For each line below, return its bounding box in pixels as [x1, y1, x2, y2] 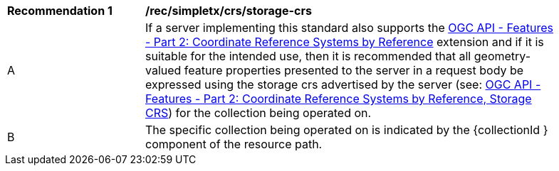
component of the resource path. [145, 137, 323, 151]
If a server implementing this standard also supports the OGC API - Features [145, 21, 553, 35]
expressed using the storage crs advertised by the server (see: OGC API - [145, 77, 541, 92]
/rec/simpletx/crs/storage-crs [145, 4, 312, 18]
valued [145, 63, 182, 77]
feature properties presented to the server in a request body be [184, 63, 524, 77]
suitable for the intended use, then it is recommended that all [145, 49, 471, 63]
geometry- [474, 49, 531, 63]
